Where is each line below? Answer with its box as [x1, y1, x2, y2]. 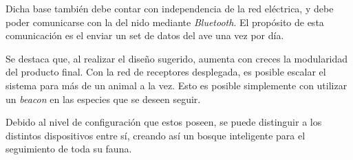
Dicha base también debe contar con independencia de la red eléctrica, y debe [6, 1, 334, 15]
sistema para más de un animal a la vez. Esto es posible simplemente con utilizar [6, 78, 347, 92]
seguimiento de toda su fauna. [6, 141, 132, 156]
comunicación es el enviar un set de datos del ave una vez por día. [6, 28, 284, 43]
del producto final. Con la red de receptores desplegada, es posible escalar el [6, 65, 326, 79]
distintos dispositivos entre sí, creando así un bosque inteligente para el [6, 128, 306, 142]
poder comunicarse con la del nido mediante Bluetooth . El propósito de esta [6, 14, 324, 29]
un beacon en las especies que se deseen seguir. [6, 91, 201, 106]
